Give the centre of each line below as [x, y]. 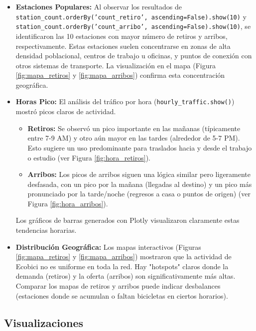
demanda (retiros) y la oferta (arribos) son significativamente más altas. [126, 276]
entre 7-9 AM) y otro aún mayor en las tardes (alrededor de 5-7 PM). [134, 138]
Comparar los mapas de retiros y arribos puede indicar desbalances [118, 286]
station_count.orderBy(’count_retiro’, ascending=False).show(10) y [131, 16]
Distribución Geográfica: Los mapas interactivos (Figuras [108, 247]
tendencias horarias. [46, 230]
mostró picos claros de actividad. [66, 111]
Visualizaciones [44, 322]
